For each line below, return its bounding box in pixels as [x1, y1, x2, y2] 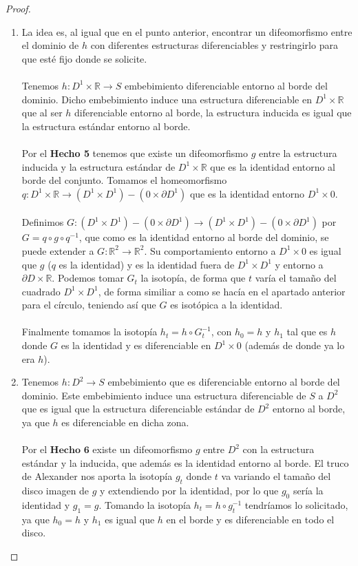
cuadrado [21, 284, 61, 298]
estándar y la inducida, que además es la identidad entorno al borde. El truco [21, 455, 349, 470]
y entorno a [275, 257, 324, 271]
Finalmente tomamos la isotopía [21, 324, 158, 339]
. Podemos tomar [52, 271, 124, 285]
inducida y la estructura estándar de [21, 159, 176, 174]
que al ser [21, 105, 63, 120]
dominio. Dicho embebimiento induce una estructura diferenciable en [21, 92, 312, 106]
